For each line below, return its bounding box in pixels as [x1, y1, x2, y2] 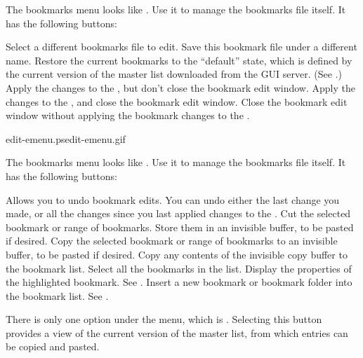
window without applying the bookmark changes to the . [6, 108, 250, 123]
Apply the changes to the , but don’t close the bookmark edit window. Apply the [6, 80, 355, 95]
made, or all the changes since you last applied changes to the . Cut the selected [6, 206, 351, 221]
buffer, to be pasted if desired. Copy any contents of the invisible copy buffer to [6, 247, 348, 261]
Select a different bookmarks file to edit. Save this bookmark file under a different [6, 39, 357, 54]
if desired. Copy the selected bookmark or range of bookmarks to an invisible [6, 233, 338, 248]
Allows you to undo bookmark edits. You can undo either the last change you [6, 192, 340, 207]
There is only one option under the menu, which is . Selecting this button [6, 312, 322, 326]
